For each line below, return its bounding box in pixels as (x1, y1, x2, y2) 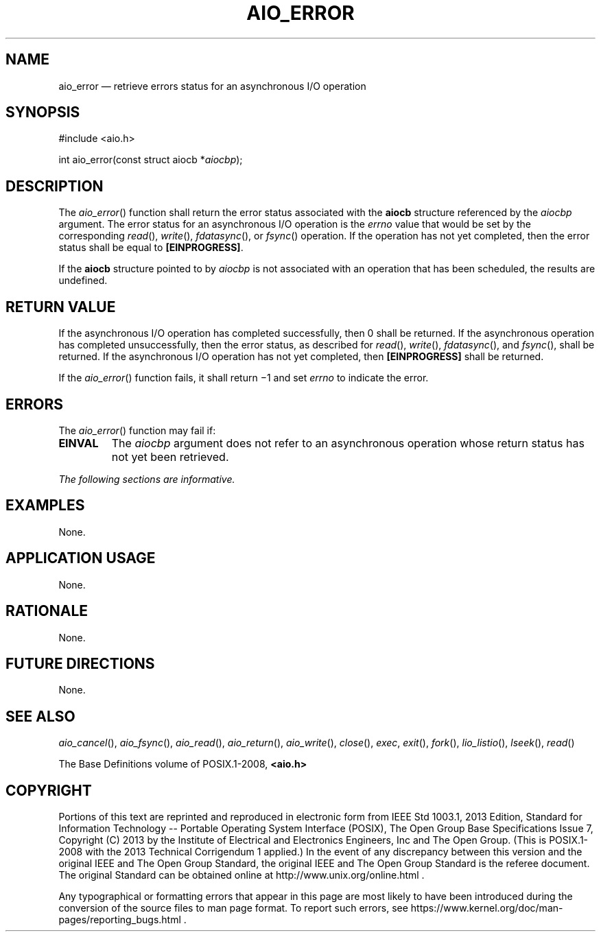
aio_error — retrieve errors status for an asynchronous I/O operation (58, 80, 366, 92)
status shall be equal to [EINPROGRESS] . (58, 241, 244, 254)
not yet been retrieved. (111, 449, 229, 464)
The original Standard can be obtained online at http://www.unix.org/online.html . (58, 869, 425, 881)
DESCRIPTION (5, 177, 104, 195)
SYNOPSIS (5, 104, 80, 121)
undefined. (58, 274, 108, 287)
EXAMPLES (5, 497, 85, 514)
